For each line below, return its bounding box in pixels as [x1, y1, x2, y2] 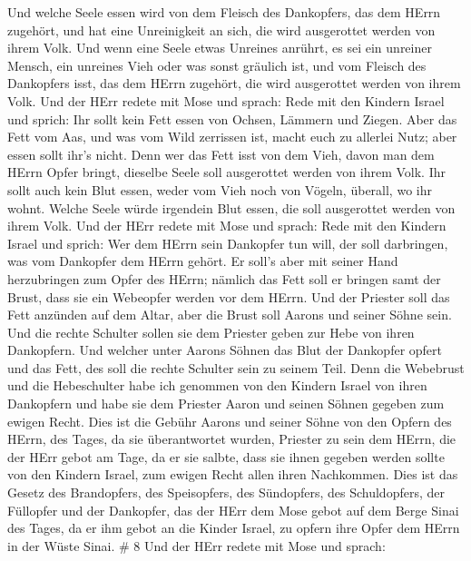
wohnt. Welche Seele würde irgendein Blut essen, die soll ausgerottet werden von [7, 198, 456, 217]
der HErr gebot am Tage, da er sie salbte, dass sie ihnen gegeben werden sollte [7, 447, 445, 466]
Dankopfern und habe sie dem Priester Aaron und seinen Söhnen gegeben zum [7, 394, 445, 413]
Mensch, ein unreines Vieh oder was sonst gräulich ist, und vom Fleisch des [7, 55, 427, 74]
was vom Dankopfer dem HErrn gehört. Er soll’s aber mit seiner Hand [7, 251, 398, 271]
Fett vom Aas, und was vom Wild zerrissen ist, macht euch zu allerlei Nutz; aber [7, 127, 457, 146]
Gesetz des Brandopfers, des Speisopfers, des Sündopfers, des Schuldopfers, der [7, 483, 445, 502]
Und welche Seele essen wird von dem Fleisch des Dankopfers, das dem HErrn [7, 3, 441, 21]
